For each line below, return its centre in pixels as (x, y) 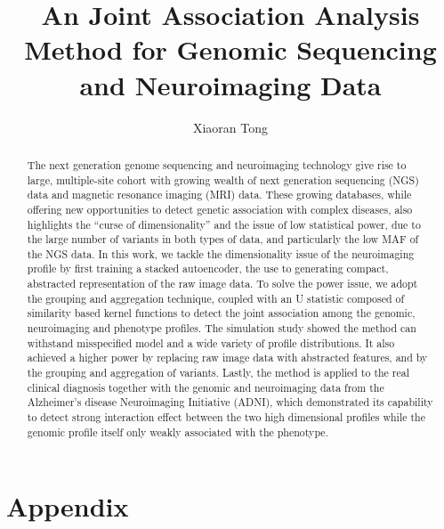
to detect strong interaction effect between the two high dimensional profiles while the (226, 417)
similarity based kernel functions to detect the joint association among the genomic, (221, 313)
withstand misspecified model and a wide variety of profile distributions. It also (211, 342)
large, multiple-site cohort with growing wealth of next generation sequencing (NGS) (223, 179)
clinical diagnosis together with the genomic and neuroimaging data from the (206, 387)
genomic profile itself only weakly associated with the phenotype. (178, 431)
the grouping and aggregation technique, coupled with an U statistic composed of (216, 298)
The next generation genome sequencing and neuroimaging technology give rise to (217, 164)
